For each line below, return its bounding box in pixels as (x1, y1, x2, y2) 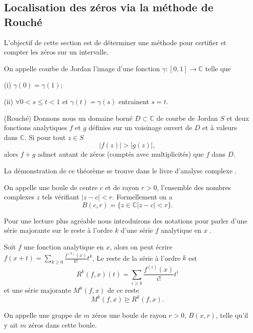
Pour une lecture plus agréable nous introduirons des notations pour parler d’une (4, 215, 248, 225)
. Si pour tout (25, 132, 66, 142)
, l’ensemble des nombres (156, 182, 231, 192)
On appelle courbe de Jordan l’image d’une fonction (4, 63, 160, 73)
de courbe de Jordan (156, 112, 218, 123)
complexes (4, 192, 34, 202)
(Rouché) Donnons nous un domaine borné (4, 112, 133, 123)
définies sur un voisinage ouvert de (88, 122, 192, 133)
